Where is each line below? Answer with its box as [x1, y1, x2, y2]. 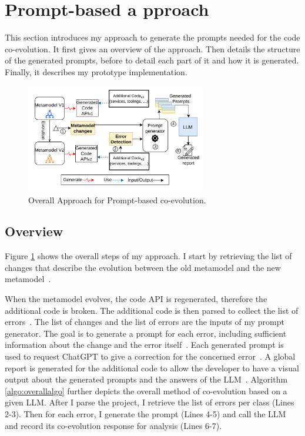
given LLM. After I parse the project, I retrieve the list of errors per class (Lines [5, 396, 294, 408]
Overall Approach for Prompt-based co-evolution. [28, 193, 206, 206]
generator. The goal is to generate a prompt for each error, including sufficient [5, 327, 287, 339]
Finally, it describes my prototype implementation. [5, 65, 187, 78]
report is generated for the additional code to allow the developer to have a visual [5, 361, 299, 374]
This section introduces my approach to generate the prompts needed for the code [5, 31, 300, 43]
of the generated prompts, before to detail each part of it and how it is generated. [5, 54, 299, 66]
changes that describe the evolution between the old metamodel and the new [5, 261, 281, 273]
